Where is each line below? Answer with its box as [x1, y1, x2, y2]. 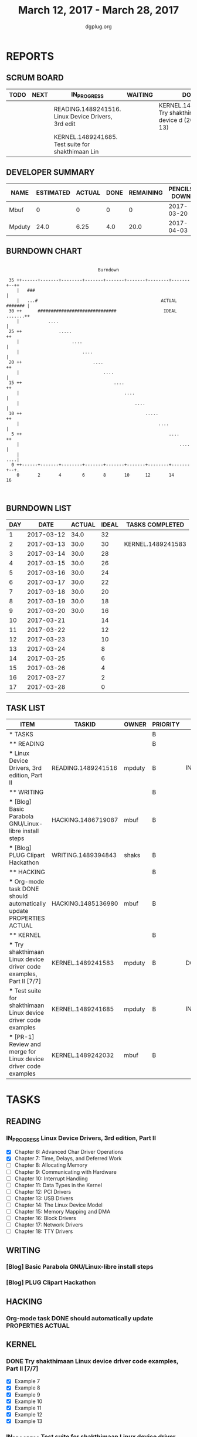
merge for [9, 1048, 36, 1056]
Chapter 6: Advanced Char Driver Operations [14, 1149, 124, 1156]
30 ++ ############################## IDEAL [8, 308, 177, 314]
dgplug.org [84, 23, 113, 30]
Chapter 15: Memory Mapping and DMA [14, 1208, 111, 1215]
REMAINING [128, 188, 163, 196]
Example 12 [14, 1411, 43, 1418]
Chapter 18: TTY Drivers [14, 1228, 73, 1235]
